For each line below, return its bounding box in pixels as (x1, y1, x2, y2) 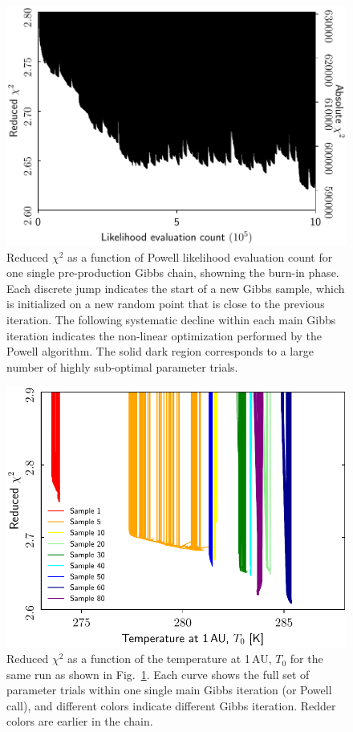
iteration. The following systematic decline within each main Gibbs (6, 311, 336, 327)
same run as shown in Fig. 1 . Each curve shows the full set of (6, 665, 310, 682)
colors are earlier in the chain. (6, 713, 153, 730)
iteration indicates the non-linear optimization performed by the (6, 327, 323, 344)
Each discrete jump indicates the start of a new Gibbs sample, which (6, 279, 345, 296)
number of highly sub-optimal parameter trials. (6, 358, 238, 375)
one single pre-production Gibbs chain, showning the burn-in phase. (6, 264, 339, 281)
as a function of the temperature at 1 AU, (67, 650, 272, 667)
